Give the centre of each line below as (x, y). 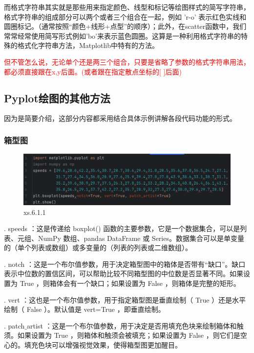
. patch (14, 325)
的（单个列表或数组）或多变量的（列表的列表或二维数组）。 (98, 247)
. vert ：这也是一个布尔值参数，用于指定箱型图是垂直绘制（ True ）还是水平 (125, 299)
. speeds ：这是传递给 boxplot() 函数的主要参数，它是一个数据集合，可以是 (122, 228)
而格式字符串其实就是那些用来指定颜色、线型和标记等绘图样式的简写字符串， (127, 7)
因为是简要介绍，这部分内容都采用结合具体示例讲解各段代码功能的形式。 (120, 118)
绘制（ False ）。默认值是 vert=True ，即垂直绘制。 (85, 309)
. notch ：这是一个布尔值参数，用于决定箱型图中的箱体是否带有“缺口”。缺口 (125, 264)
